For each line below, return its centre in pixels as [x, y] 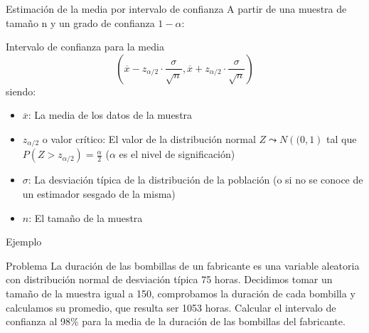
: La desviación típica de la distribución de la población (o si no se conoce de [196, 180]
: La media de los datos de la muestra [110, 115]
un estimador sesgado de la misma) [99, 194]
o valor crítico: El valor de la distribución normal [149, 138]
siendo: [21, 91]
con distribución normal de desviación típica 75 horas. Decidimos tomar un [169, 279]
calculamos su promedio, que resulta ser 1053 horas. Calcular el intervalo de [171, 307]
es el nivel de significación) [177, 154]
